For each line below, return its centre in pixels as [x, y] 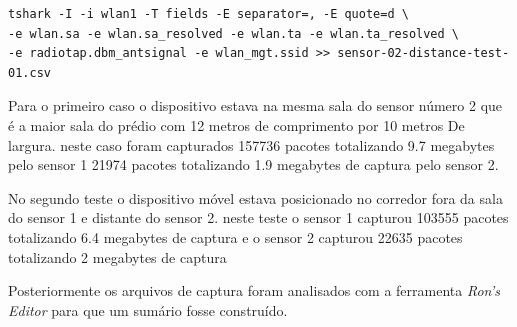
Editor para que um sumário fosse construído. [148, 309]
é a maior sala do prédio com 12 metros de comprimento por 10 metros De [236, 124]
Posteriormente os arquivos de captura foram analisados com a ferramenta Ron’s [254, 290]
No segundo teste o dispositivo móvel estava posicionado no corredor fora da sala [255, 197]
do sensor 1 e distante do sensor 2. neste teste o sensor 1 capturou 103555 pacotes [258, 217]
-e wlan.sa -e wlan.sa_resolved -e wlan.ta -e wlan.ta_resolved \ [234, 33]
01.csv [29, 72]
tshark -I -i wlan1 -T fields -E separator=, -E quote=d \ [208, 14]
